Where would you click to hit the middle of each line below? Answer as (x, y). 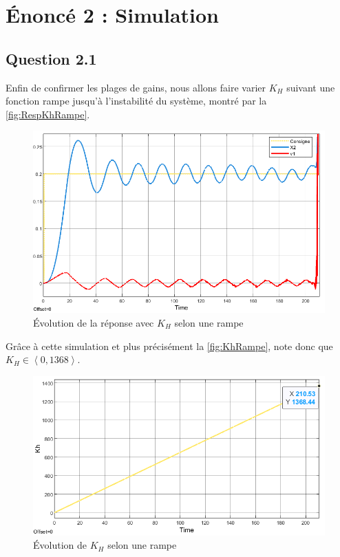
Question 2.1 (51, 58)
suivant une (311, 87)
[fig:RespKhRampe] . (48, 114)
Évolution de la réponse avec (94, 322)
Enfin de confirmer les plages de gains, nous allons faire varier (136, 87)
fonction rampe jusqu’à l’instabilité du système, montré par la (136, 101)
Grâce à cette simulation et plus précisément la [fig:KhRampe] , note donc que (169, 346)
